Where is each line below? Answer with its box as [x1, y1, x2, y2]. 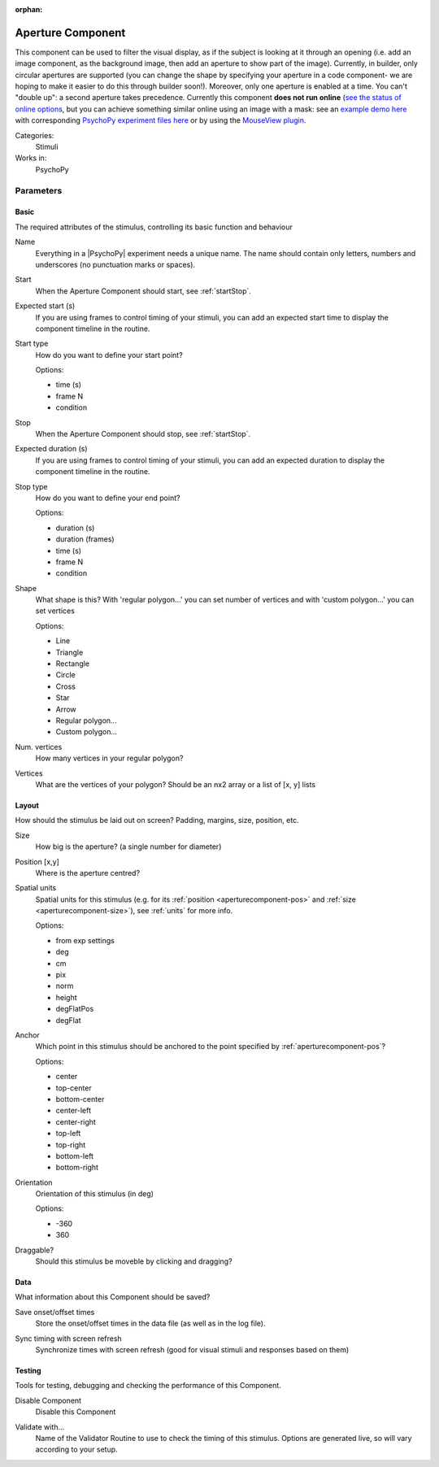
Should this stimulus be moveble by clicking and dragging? [35, 1256, 233, 1266]
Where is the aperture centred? [35, 868, 141, 877]
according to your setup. [35, 1444, 118, 1455]
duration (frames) [55, 534, 115, 544]
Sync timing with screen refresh [15, 1334, 122, 1343]
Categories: [15, 130, 54, 140]
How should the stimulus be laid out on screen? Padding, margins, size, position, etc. [15, 816, 300, 825]
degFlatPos [55, 1004, 94, 1014]
